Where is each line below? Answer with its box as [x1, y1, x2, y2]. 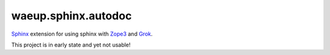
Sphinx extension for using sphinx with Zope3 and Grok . [11, 30, 153, 37]
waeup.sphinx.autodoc [11, 9, 132, 22]
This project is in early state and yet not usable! [11, 41, 131, 48]
